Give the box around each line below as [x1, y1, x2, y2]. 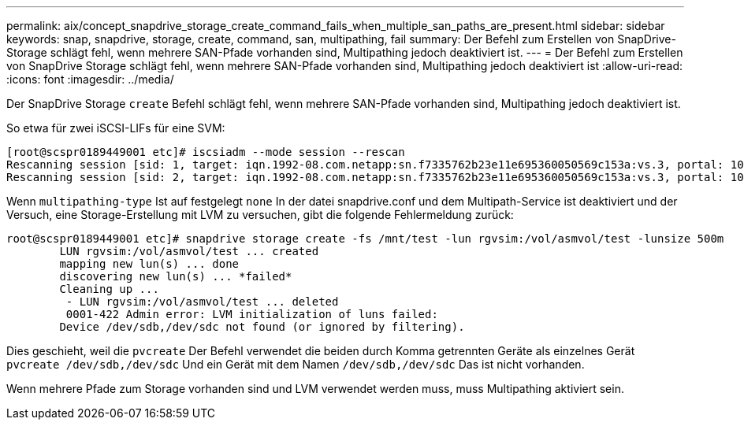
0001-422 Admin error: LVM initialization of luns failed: [65, 308, 438, 320]
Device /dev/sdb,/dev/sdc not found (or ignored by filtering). [59, 320, 465, 333]
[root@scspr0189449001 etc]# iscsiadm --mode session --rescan [6, 146, 405, 158]
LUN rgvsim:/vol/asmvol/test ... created [59, 245, 319, 257]
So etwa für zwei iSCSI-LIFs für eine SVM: [6, 121, 225, 135]
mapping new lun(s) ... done [59, 257, 240, 270]
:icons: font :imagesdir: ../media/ [6, 72, 174, 86]
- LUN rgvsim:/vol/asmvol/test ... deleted [65, 295, 339, 308]
